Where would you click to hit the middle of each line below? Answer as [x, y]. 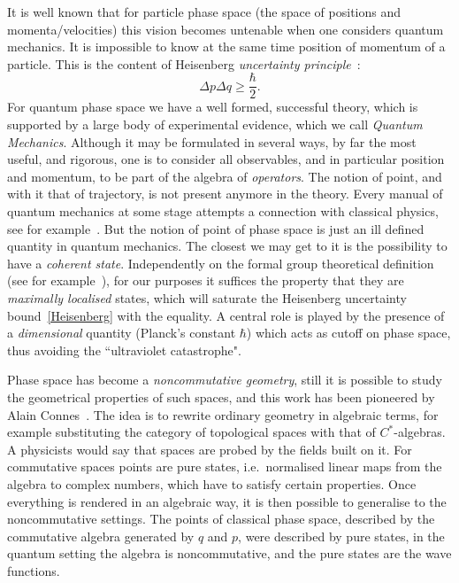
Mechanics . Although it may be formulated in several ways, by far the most [212, 141]
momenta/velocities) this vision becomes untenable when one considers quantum [226, 29]
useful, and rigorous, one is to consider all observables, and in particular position [226, 159]
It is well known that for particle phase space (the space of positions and [204, 12]
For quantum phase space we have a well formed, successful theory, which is [213, 107]
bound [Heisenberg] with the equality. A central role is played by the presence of [226, 315]
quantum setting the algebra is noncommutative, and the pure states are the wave [229, 553]
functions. [34, 570]
